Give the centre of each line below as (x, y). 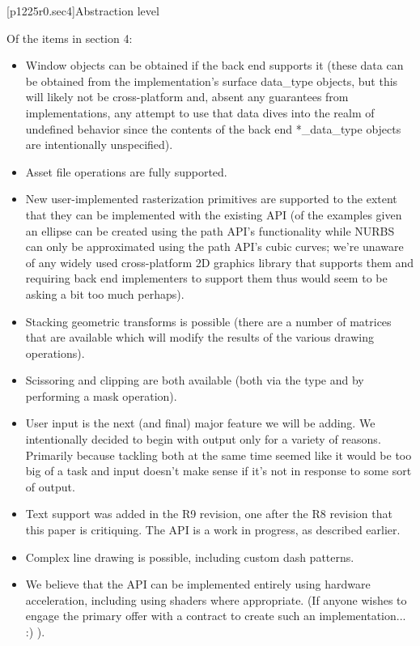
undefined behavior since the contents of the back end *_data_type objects (213, 128)
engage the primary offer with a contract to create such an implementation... (216, 616)
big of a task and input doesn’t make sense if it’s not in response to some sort (218, 471)
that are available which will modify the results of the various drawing (199, 337)
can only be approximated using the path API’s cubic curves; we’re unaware (214, 246)
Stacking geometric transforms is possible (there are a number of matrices (208, 321)
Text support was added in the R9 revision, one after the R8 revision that (209, 514)
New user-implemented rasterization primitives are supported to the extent (211, 199)
